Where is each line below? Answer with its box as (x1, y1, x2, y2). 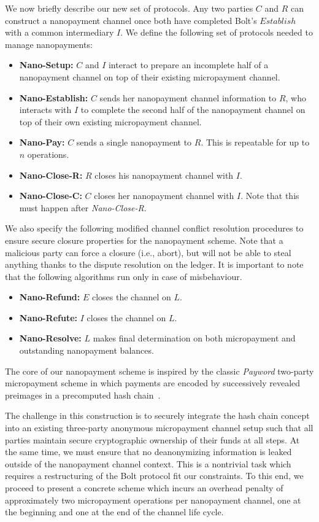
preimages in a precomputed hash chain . (5, 388, 161, 401)
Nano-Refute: (19, 311, 78, 324)
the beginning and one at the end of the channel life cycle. (5, 505, 224, 518)
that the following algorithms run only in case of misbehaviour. (5, 270, 242, 282)
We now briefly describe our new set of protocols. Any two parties (5, 2, 253, 14)
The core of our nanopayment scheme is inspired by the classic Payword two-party (5, 364, 314, 377)
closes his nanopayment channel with (94, 168, 234, 181)
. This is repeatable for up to (201, 136, 310, 149)
